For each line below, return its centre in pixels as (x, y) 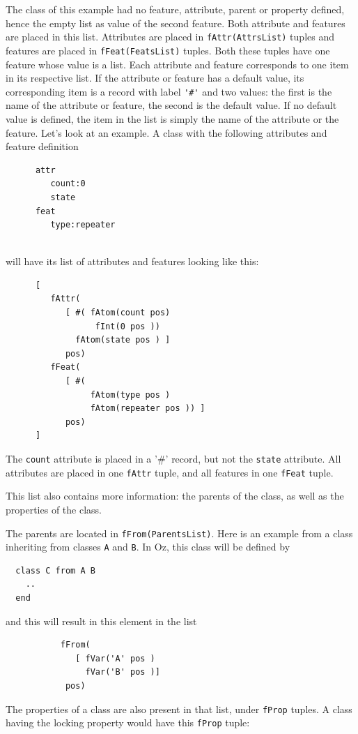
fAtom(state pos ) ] (123, 340)
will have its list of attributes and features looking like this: (132, 261)
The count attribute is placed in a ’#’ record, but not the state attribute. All (173, 458)
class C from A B (55, 570)
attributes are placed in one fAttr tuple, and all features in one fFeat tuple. (170, 472)
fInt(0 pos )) (127, 326)
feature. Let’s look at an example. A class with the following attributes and (166, 132)
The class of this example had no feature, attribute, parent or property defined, (175, 9)
